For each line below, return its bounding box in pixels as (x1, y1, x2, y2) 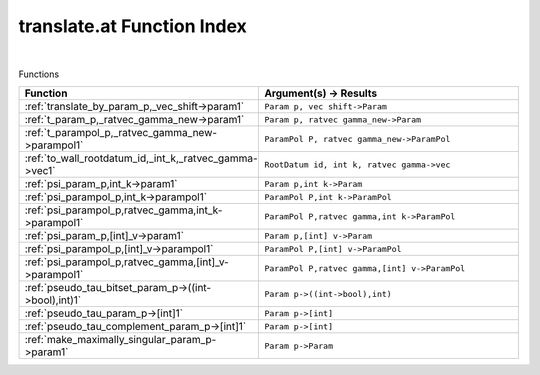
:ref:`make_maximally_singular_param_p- (24, 333, 217, 347)
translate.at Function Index (18, 15, 247, 37)
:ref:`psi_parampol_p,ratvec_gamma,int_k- (24, 203, 223, 217)
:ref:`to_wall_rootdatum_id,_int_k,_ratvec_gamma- (24, 151, 259, 165)
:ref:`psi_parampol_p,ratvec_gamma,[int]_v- (24, 255, 229, 269)
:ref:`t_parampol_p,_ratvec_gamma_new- (24, 126, 218, 140)
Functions (18, 68, 60, 80)
